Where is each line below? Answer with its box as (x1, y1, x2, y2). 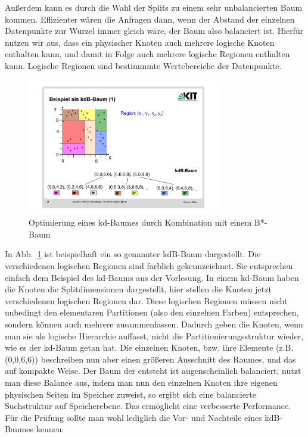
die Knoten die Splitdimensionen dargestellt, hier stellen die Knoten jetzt (5, 283, 272, 295)
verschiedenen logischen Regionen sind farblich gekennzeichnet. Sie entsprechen (5, 259, 293, 271)
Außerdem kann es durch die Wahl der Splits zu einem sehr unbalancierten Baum (5, 1, 303, 13)
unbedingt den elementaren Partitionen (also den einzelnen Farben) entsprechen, (5, 306, 299, 319)
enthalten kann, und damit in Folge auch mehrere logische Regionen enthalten (5, 48, 290, 60)
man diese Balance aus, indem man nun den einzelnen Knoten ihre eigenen (5, 376, 278, 388)
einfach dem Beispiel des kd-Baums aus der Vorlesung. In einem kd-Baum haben (5, 271, 299, 283)
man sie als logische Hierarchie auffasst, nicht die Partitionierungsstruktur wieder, (5, 329, 304, 342)
